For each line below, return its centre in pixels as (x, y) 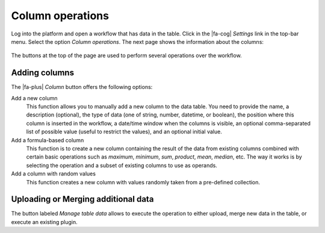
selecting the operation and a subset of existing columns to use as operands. (122, 165)
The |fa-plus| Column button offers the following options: (82, 87)
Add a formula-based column (48, 140)
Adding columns (43, 73)
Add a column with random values (54, 174)
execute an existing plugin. (44, 222)
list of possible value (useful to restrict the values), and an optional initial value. (124, 132)
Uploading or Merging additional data (82, 199)
